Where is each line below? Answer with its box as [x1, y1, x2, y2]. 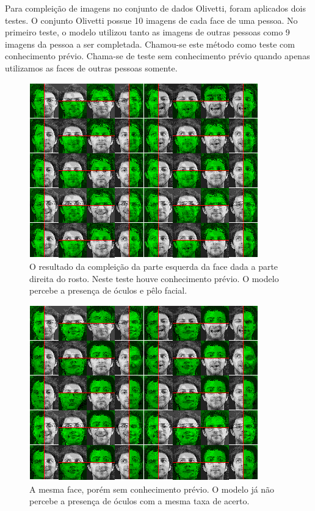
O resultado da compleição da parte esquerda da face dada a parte [29, 260, 278, 273]
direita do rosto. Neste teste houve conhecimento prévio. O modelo [29, 272, 279, 284]
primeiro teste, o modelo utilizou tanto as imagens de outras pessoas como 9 [5, 26, 290, 38]
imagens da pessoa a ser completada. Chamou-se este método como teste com [5, 37, 295, 50]
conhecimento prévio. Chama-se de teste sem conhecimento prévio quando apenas [5, 49, 310, 62]
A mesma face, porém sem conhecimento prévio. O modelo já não [29, 482, 275, 495]
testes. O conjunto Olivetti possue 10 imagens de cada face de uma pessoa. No [5, 13, 298, 26]
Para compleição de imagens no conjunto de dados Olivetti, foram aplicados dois [5, 2, 306, 14]
